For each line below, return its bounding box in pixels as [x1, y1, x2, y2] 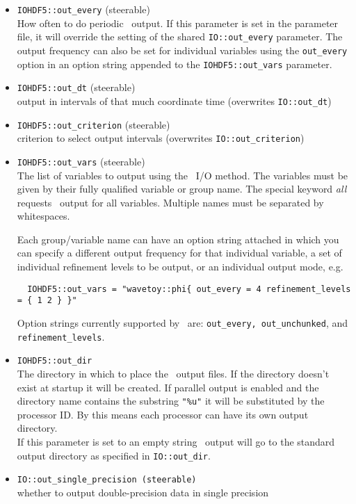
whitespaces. [17, 209, 70, 223]
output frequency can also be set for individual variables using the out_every [17, 42, 348, 57]
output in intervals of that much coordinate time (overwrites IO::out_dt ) [17, 93, 332, 108]
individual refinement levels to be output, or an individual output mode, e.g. [17, 259, 343, 274]
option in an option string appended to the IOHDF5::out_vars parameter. [17, 56, 332, 71]
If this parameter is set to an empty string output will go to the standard [17, 434, 335, 448]
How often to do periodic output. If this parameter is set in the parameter [17, 15, 339, 30]
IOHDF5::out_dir [17, 356, 92, 366]
